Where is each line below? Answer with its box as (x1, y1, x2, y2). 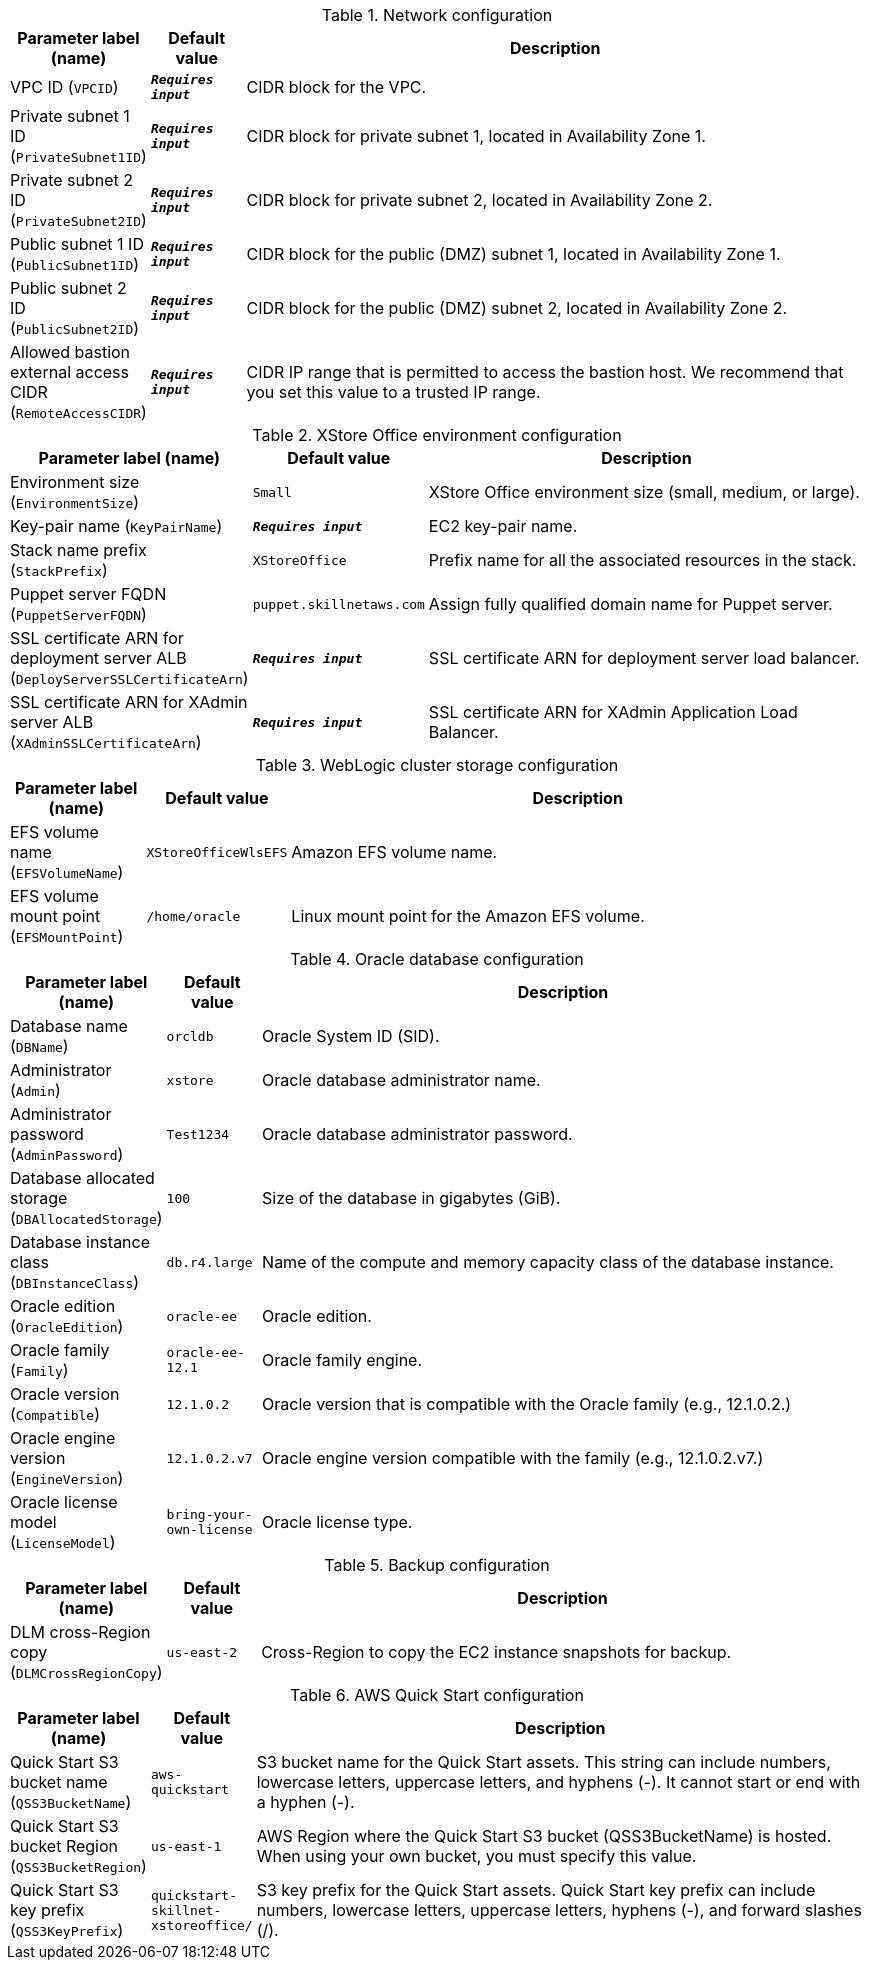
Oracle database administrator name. (262, 1070, 541, 1090)
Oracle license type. (262, 1512, 413, 1532)
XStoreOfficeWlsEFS (146, 844, 288, 860)
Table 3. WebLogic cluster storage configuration (255, 755, 619, 775)
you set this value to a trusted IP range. (246, 382, 541, 402)
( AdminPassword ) (10, 1144, 124, 1164)
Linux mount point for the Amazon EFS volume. (291, 906, 645, 926)
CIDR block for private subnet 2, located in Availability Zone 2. (246, 190, 713, 210)
